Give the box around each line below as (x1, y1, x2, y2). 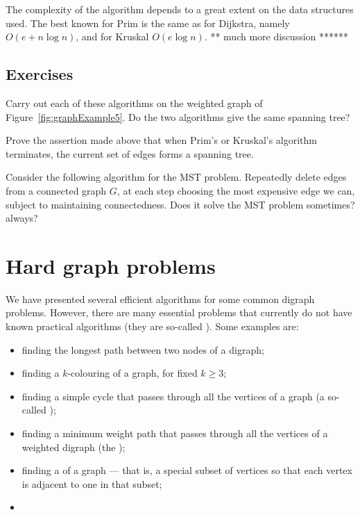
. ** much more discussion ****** (204, 29, 349, 44)
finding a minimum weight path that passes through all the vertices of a (22, 426, 328, 441)
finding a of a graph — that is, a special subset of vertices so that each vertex (22, 463, 352, 477)
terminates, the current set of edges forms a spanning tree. (6, 146, 254, 161)
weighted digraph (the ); (22, 439, 126, 454)
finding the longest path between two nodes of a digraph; (22, 342, 264, 357)
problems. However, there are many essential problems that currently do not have (6, 305, 352, 320)
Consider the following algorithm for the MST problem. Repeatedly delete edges (6, 170, 347, 184)
